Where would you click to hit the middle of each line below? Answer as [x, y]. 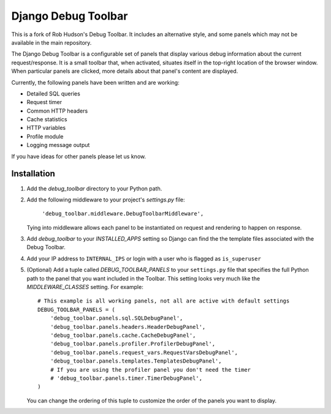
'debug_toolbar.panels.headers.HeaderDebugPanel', [128, 327]
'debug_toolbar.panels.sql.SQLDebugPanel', [116, 318]
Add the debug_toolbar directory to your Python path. [94, 188]
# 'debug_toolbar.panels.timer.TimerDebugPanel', [126, 378]
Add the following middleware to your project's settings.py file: [106, 200]
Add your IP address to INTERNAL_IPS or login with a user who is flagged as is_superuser [144, 258]
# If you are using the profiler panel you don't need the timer [150, 370]
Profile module [45, 136]
